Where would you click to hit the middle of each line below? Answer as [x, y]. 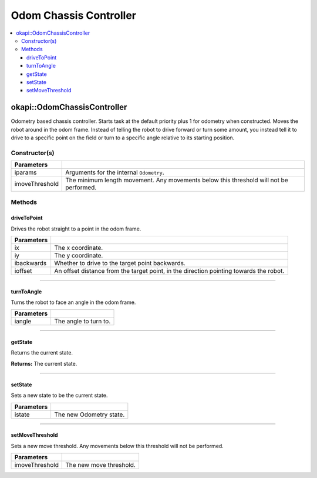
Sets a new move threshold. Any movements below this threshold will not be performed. [117, 446]
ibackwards [31, 263]
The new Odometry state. [90, 415]
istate [22, 415]
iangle [23, 322]
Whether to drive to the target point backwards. [120, 263]
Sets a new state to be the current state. [59, 395]
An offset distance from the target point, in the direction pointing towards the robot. [169, 271]
